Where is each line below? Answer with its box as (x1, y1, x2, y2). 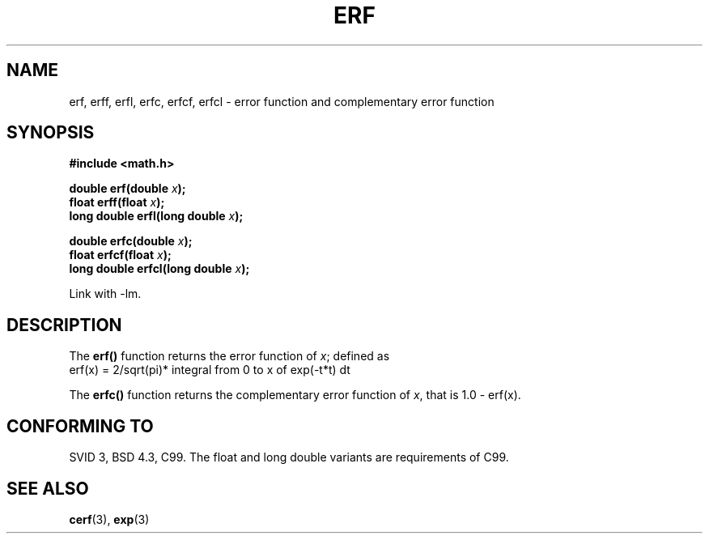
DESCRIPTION (6, 314, 122, 335)
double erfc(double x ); (69, 234, 193, 249)
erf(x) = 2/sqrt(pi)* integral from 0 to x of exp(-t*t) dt (69, 363, 350, 377)
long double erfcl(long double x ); (69, 261, 250, 276)
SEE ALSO (6, 478, 89, 499)
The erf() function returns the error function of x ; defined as (69, 349, 390, 364)
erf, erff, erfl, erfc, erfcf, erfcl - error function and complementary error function (69, 94, 495, 108)
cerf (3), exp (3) (69, 512, 150, 526)
